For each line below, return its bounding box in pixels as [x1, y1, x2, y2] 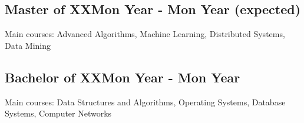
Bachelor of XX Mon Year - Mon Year [5, 68, 240, 86]
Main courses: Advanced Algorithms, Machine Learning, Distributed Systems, [5, 28, 285, 40]
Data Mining [5, 39, 51, 51]
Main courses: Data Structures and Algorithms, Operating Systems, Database [5, 95, 286, 108]
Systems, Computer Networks [5, 107, 112, 119]
